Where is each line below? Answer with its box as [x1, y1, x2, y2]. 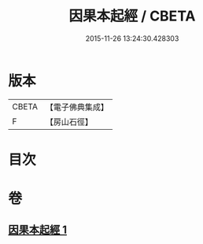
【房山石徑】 [45, 116, 93, 127]
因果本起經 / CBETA [68, 7, 196, 25]
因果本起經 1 [8, 224, 68, 237]
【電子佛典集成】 [45, 102, 109, 113]
